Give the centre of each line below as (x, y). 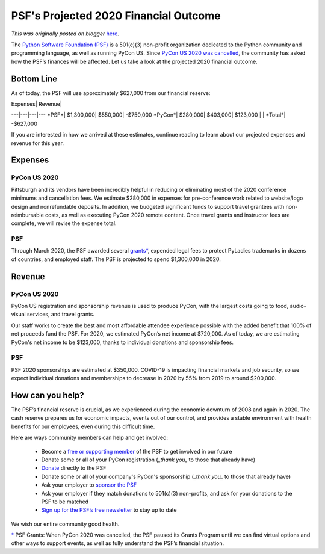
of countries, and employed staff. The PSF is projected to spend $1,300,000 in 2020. (116, 259)
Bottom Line (34, 78)
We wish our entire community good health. (65, 524)
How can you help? (48, 395)
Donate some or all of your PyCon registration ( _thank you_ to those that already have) (148, 460)
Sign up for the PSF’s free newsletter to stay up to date (109, 510)
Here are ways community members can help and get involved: (90, 438)
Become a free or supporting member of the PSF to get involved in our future (137, 451)
